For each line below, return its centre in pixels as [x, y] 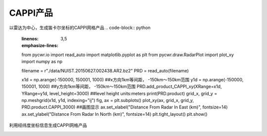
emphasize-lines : [40, 46]
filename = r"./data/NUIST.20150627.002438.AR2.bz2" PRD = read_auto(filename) [105, 70]
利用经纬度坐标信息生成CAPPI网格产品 [48, 125]
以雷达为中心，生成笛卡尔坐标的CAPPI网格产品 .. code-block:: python [80, 28]
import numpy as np [42, 62]
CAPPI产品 [31, 13]
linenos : [30, 38]
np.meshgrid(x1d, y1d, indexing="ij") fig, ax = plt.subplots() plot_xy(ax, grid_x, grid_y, [108, 101]
